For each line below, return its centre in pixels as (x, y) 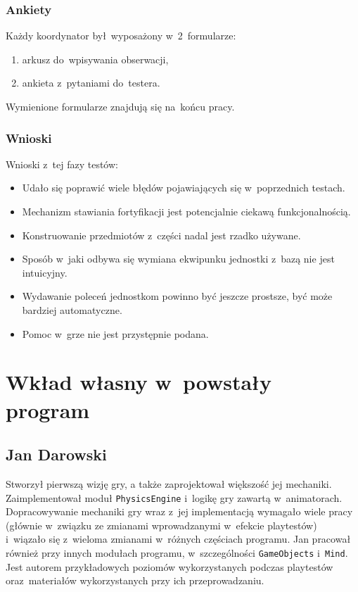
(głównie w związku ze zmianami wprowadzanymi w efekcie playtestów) (161, 525)
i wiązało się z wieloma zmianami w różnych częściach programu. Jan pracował (178, 539)
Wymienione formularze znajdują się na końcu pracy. (120, 106)
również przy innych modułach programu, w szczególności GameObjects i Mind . (177, 552)
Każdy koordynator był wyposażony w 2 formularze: (121, 36)
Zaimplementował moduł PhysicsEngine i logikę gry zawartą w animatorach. (174, 497)
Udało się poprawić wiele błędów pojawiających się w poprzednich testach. (184, 188)
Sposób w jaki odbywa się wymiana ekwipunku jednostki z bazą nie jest (178, 259)
